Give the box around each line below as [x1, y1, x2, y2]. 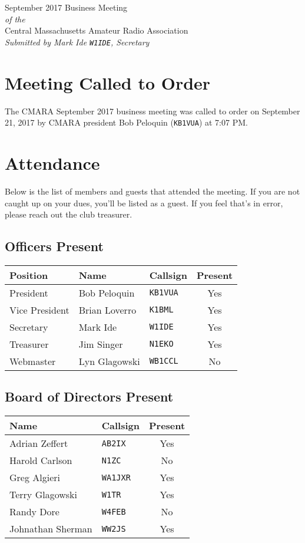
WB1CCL [149, 356, 178, 366]
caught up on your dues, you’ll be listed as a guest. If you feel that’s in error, [5, 196, 283, 209]
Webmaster [9, 354, 56, 368]
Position [9, 268, 48, 282]
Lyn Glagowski [78, 354, 140, 368]
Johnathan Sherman [9, 522, 92, 536]
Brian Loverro [78, 302, 137, 317]
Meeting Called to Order [5, 70, 211, 94]
